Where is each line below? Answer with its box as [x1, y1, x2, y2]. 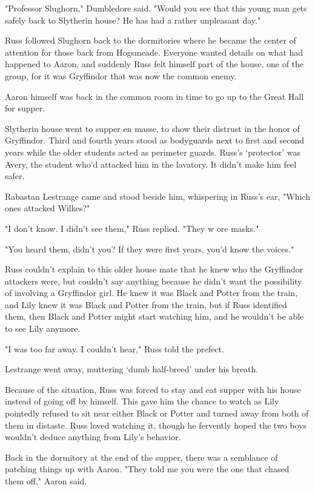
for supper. [5, 102, 45, 114]
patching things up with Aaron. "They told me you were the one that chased [5, 463, 290, 475]
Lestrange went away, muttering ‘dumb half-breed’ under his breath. [5, 363, 259, 375]
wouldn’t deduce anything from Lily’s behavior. [5, 430, 181, 443]
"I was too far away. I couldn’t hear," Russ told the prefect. [5, 342, 224, 355]
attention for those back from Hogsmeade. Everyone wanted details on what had [5, 45, 303, 58]
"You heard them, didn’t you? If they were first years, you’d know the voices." [5, 242, 294, 255]
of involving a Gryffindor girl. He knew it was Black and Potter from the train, [5, 286, 298, 299]
